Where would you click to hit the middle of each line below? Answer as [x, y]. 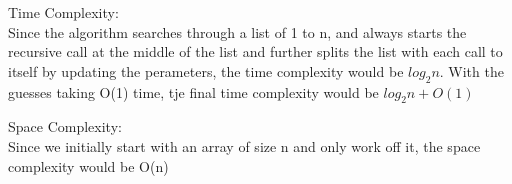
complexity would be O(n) [88, 165]
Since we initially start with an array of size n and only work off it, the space [244, 145]
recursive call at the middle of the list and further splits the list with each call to [255, 51]
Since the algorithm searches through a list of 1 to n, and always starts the [237, 31]
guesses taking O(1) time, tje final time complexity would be [193, 91]
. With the [471, 70]
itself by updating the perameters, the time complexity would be [206, 70]
